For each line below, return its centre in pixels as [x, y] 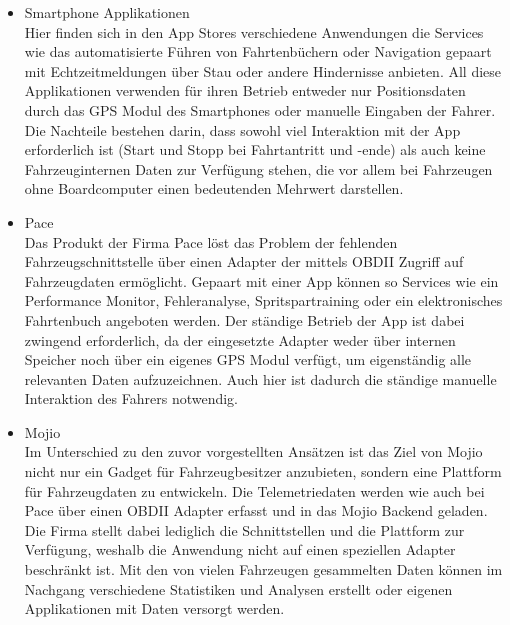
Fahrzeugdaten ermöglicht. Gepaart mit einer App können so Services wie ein [261, 280]
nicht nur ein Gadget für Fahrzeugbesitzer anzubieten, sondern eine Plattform [263, 471]
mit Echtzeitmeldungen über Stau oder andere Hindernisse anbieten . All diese [263, 70]
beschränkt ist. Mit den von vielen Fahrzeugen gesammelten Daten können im [263, 569]
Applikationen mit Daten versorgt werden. [154, 608]
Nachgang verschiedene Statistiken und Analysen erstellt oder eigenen [238, 588]
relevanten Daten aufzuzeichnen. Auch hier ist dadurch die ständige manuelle [260, 378]
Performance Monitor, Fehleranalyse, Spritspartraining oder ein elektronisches [263, 300]
